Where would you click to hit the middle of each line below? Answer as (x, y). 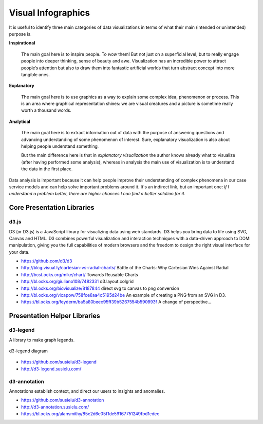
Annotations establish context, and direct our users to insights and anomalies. (87, 391)
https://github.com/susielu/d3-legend (59, 362)
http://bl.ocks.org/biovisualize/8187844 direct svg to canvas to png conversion (100, 288)
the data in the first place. (47, 169)
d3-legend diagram (28, 351)
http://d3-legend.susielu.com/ (51, 369)
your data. (19, 252)
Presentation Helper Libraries (55, 316)
